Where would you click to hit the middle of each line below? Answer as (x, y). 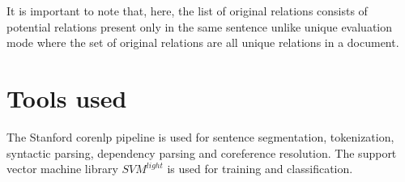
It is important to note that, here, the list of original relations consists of (187, 11)
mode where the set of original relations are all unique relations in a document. (203, 42)
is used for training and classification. (260, 169)
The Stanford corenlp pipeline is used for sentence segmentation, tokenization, (200, 136)
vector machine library (62, 169)
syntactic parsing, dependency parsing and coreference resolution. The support (202, 152)
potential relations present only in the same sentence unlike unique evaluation (199, 26)
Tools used (67, 97)
